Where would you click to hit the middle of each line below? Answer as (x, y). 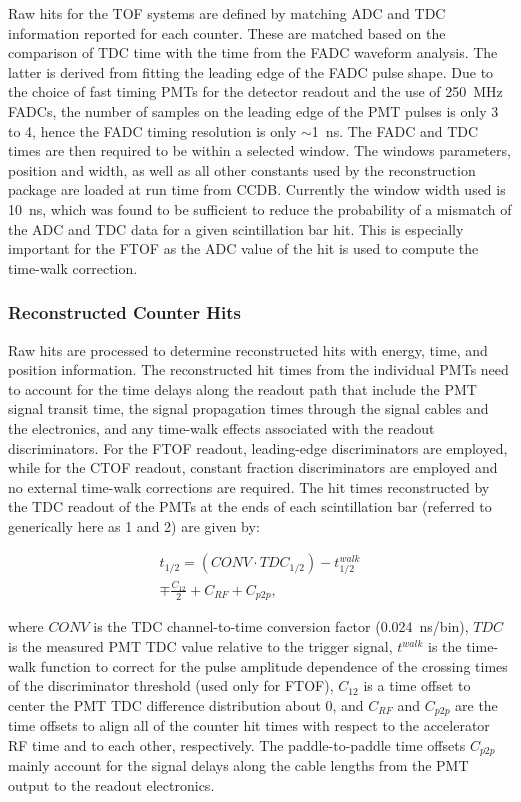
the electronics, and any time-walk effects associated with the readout (221, 427)
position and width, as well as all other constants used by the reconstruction (242, 169)
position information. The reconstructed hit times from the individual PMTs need (258, 369)
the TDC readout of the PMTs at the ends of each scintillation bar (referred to (250, 506)
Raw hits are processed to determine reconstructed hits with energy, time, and (248, 349)
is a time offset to (417, 685)
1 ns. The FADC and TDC (395, 130)
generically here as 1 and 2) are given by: (134, 525)
